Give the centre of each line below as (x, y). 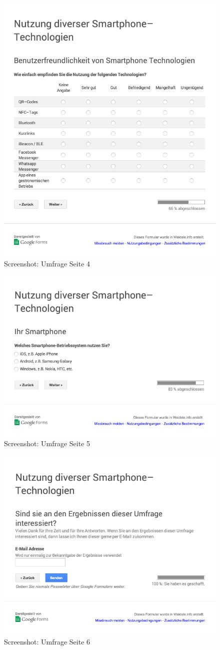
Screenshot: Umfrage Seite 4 (47, 264)
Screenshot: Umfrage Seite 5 (47, 443)
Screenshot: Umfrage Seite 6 (47, 641)
